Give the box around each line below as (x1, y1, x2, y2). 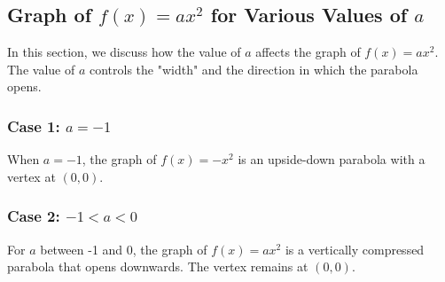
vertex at (7, 167, 56, 185)
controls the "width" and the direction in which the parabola (89, 59, 418, 78)
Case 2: (7, 205, 60, 227)
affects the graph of (255, 43, 361, 61)
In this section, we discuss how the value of (7, 43, 241, 61)
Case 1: (7, 114, 60, 137)
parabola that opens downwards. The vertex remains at (7, 257, 308, 276)
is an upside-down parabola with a (238, 150, 425, 168)
